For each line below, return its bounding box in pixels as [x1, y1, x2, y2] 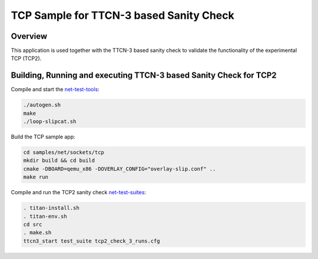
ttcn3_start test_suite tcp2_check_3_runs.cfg [23, 237, 160, 244]
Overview [11, 31, 48, 41]
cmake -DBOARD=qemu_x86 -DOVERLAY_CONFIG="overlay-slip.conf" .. [23, 165, 216, 172]
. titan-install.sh [23, 205, 79, 211]
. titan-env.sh [23, 212, 67, 220]
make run [23, 174, 49, 181]
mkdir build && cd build [23, 157, 95, 164]
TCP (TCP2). [11, 55, 42, 62]
